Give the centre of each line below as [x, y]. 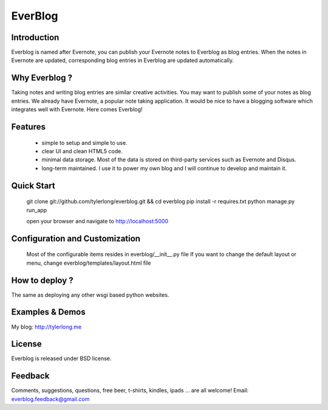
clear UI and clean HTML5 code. [82, 151]
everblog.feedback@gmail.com [50, 399]
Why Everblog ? [42, 78]
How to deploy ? [42, 280]
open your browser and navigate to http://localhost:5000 [97, 221]
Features [28, 127]
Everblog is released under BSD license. [61, 358]
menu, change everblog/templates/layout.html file [89, 263]
